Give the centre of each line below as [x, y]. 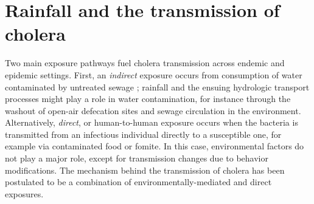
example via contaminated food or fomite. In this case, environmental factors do [155, 146]
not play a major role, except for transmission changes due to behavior [137, 158]
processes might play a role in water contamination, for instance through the [148, 99]
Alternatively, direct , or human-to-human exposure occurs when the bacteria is [152, 122]
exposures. [24, 193]
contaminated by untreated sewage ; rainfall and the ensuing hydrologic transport [157, 87]
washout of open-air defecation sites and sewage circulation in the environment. [153, 110]
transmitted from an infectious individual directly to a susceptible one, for [143, 134]
